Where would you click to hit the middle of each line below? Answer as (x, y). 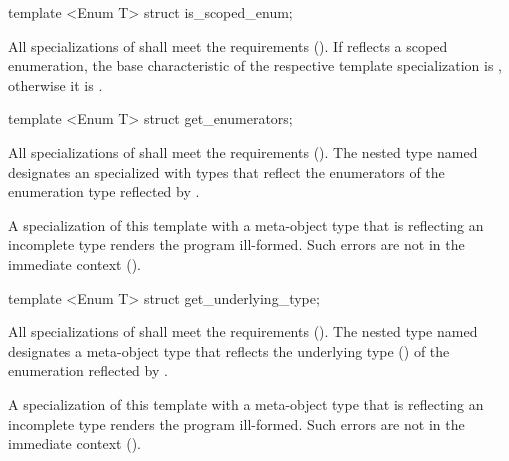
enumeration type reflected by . (104, 191)
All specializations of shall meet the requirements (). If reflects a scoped (228, 45)
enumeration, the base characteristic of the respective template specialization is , (255, 65)
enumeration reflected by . (88, 370)
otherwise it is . (55, 84)
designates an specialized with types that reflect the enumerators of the (226, 171)
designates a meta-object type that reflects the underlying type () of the (229, 350)
